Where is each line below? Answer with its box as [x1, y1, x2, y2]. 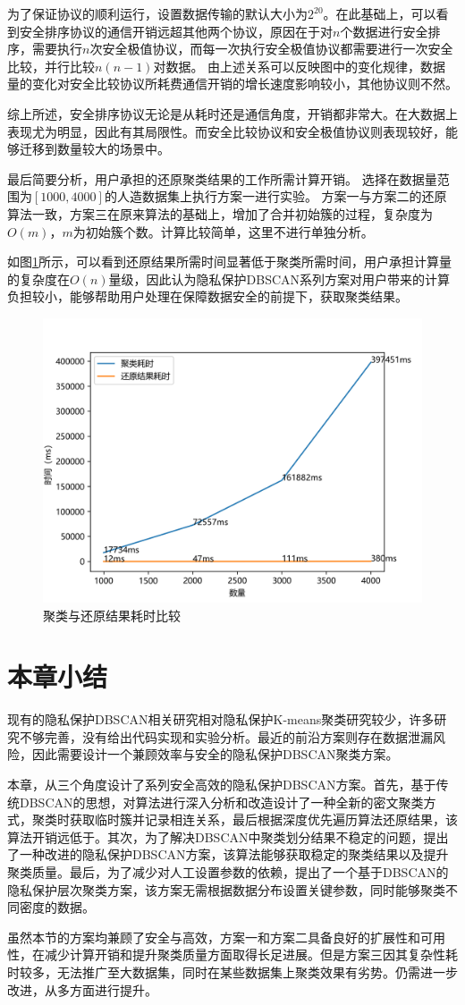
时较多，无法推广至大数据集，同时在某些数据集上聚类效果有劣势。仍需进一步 [7, 962, 458, 981]
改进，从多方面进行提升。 [7, 980, 157, 999]
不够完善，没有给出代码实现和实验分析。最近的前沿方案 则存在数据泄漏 [19, 727, 433, 746]
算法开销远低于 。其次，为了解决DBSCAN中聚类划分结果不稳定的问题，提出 [7, 827, 449, 846]
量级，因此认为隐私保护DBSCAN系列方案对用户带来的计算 [108, 269, 451, 288]
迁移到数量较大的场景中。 [19, 139, 170, 158]
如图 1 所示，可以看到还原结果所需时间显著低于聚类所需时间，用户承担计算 [7, 252, 439, 271]
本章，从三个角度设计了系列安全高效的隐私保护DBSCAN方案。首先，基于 [7, 775, 436, 793]
